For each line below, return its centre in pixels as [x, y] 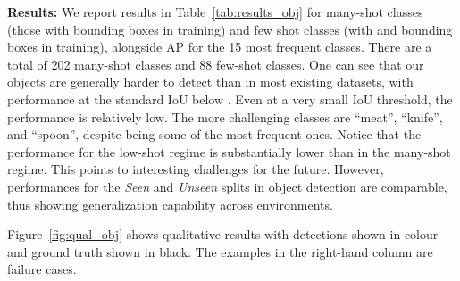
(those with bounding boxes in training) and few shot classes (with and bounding [230, 29]
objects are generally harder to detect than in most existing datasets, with [210, 82]
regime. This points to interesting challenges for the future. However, [196, 169]
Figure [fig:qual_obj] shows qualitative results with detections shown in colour [223, 234]
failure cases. [42, 269]
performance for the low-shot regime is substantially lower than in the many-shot [229, 151]
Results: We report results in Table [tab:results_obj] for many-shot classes [215, 12]
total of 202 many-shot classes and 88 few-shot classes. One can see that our [216, 64]
